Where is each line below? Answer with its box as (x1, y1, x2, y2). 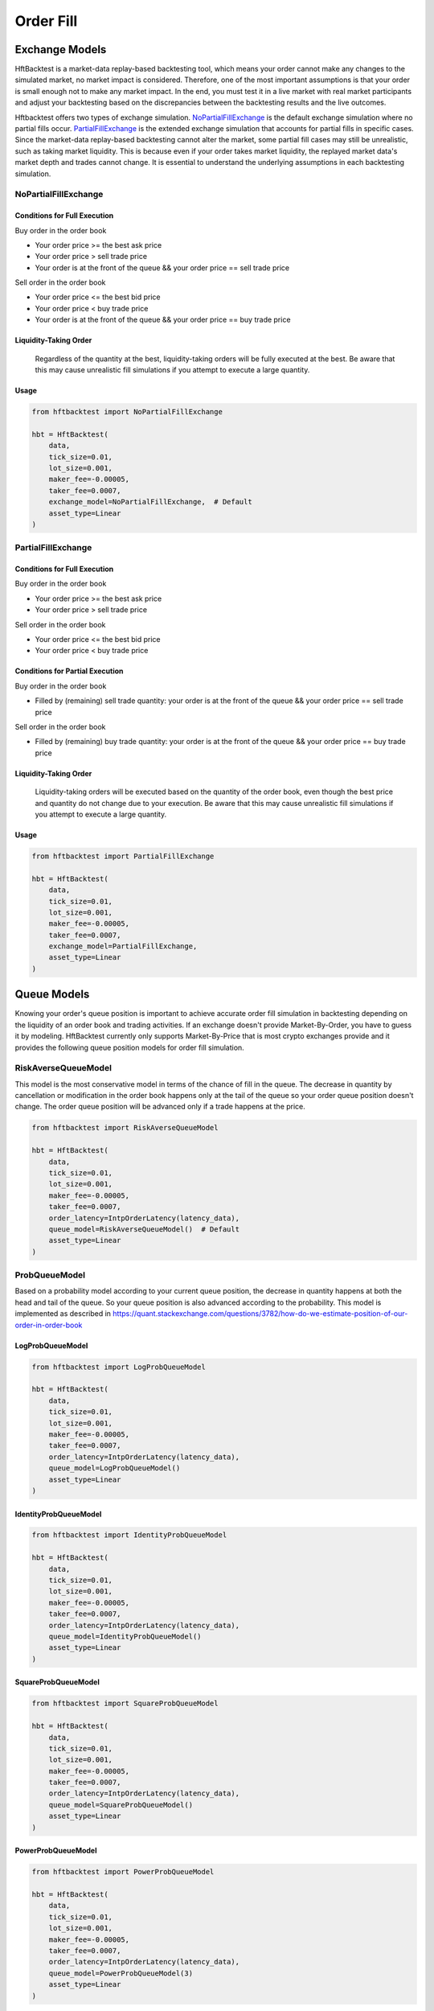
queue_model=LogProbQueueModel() (48, 1464, 181, 1473)
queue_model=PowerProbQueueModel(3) (48, 1968, 193, 1978)
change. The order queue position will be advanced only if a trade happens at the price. (14, 1102, 305, 1112)
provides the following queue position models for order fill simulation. (14, 1043, 244, 1052)
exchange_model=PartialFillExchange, (48, 942, 198, 951)
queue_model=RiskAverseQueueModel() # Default (48, 1224, 240, 1234)
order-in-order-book (14, 1320, 83, 1330)
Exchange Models (14, 43, 107, 56)
